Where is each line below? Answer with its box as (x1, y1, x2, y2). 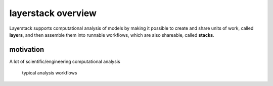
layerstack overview (9, 8, 97, 19)
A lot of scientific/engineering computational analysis (9, 58, 121, 64)
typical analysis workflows (22, 70, 77, 76)
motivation (9, 45, 44, 54)
